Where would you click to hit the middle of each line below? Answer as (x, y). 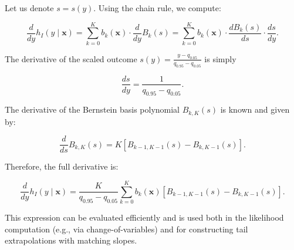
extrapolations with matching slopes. (71, 240)
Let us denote (29, 8)
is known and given (255, 109)
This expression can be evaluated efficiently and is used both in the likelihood (144, 217)
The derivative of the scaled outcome (71, 58)
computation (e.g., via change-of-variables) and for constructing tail (126, 229)
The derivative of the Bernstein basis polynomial (92, 109)
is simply (220, 58)
